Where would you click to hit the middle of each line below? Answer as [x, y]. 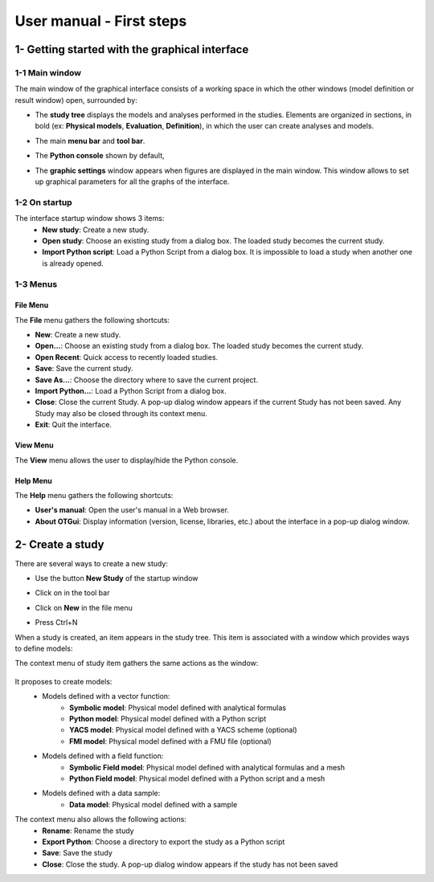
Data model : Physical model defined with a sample [154, 804]
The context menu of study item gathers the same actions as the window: [137, 664]
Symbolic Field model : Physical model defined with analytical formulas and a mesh [207, 767]
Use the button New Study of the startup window [117, 578]
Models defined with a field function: [103, 756]
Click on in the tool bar [72, 593]
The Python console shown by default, [100, 156]
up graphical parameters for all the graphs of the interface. [132, 182]
